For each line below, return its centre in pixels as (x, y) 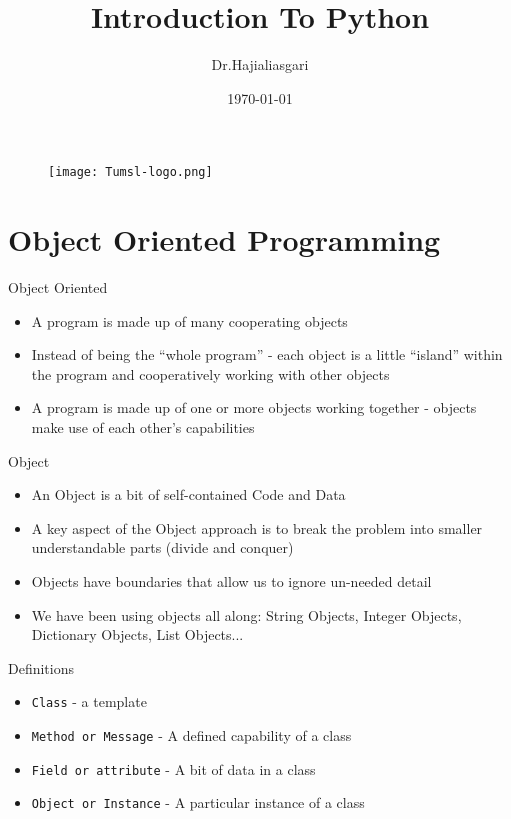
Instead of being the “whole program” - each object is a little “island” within (267, 354)
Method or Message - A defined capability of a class (191, 735)
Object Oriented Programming (224, 239)
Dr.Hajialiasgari (260, 64)
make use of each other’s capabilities (143, 427)
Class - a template (89, 701)
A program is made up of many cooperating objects (189, 320)
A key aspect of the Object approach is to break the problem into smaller (257, 527)
